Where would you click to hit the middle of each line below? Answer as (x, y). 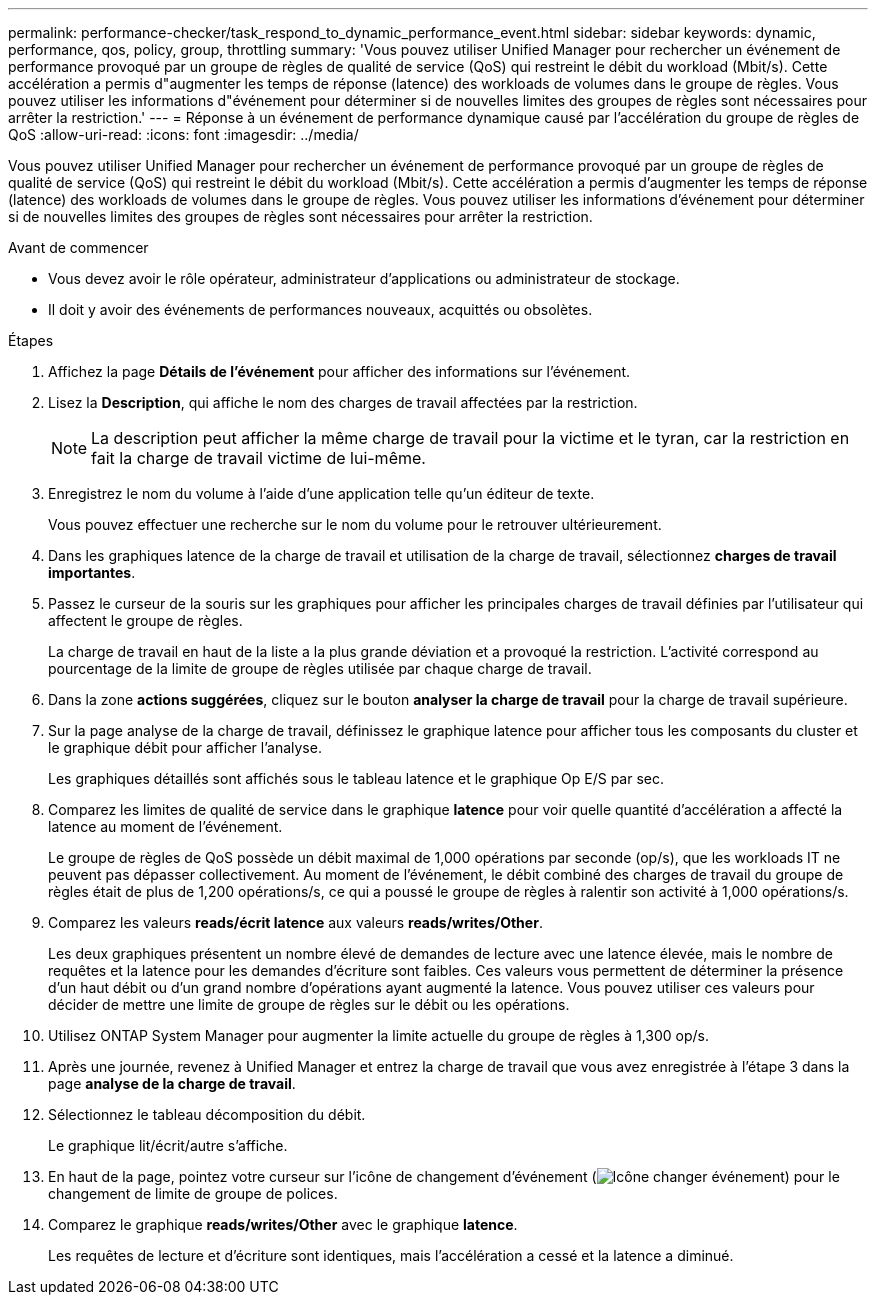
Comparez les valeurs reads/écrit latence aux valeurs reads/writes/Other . (295, 922)
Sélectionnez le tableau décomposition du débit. (207, 1114)
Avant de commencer (78, 247)
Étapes (31, 340)
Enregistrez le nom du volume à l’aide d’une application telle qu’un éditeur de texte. (321, 493)
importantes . (92, 572)
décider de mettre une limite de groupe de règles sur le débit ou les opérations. (309, 1004)
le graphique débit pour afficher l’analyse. (185, 747)
